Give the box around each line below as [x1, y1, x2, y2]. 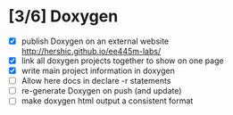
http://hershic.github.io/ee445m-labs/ [21, 46, 162, 56]
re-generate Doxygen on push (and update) [21, 86, 182, 96]
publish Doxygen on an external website [21, 36, 170, 46]
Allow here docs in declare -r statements [21, 76, 171, 86]
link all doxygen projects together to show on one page [21, 55, 224, 66]
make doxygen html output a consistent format [21, 95, 194, 106]
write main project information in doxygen [21, 65, 175, 77]
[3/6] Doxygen [8, 6, 119, 27]
